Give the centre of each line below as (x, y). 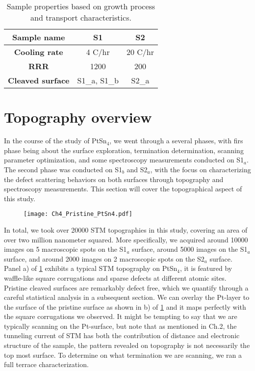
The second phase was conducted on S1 (63, 169)
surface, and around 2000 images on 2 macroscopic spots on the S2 (104, 258)
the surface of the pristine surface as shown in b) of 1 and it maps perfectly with (125, 306)
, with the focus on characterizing (201, 169)
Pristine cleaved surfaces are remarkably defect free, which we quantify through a (126, 287)
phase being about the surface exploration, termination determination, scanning (124, 150)
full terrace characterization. (46, 364)
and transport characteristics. (81, 17)
